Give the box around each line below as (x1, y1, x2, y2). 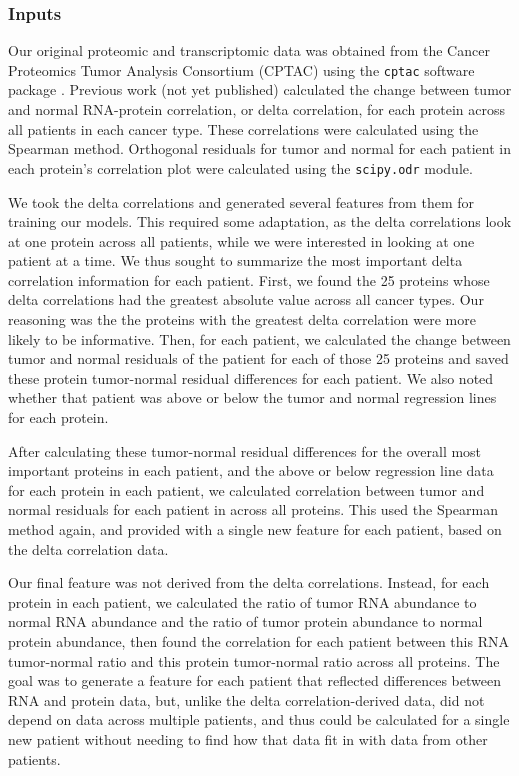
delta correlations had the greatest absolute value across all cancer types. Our (8, 289, 484, 310)
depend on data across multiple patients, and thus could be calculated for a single (8, 709, 510, 730)
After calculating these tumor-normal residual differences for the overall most (8, 440, 482, 461)
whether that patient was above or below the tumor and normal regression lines (8, 387, 497, 408)
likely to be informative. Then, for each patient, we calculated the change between (8, 328, 511, 349)
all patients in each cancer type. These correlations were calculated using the (8, 118, 479, 139)
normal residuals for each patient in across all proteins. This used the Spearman (8, 499, 498, 520)
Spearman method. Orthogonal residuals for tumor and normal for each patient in (8, 138, 511, 159)
